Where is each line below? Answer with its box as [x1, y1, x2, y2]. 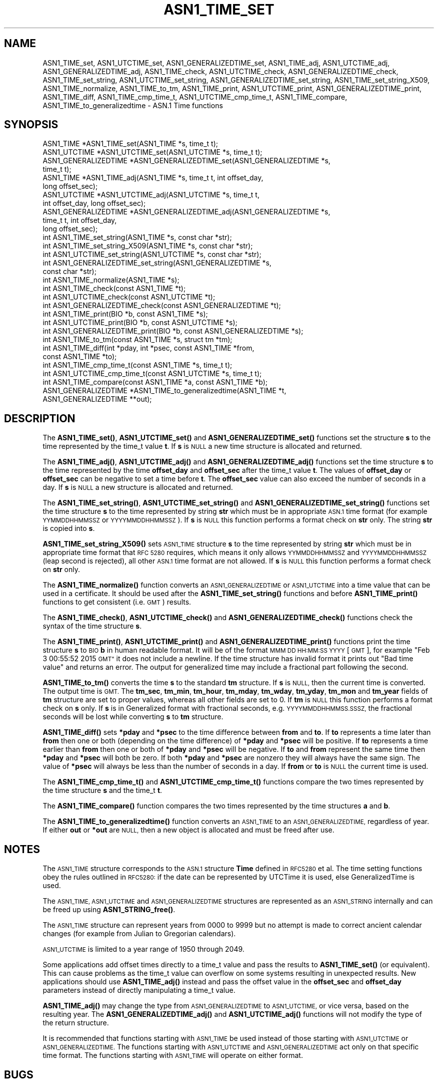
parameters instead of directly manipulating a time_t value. [42, 986, 235, 995]
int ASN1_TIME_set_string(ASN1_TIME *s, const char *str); [42, 233, 232, 242]
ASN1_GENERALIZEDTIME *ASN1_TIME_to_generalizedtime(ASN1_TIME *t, [42, 386, 286, 395]
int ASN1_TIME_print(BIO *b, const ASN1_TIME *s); [42, 310, 208, 319]
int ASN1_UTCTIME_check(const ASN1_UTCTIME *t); [42, 293, 215, 302]
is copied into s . [42, 524, 95, 533]
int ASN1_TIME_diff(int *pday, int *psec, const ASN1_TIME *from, [42, 344, 254, 353]
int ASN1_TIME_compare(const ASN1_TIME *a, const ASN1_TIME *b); [42, 378, 267, 387]
